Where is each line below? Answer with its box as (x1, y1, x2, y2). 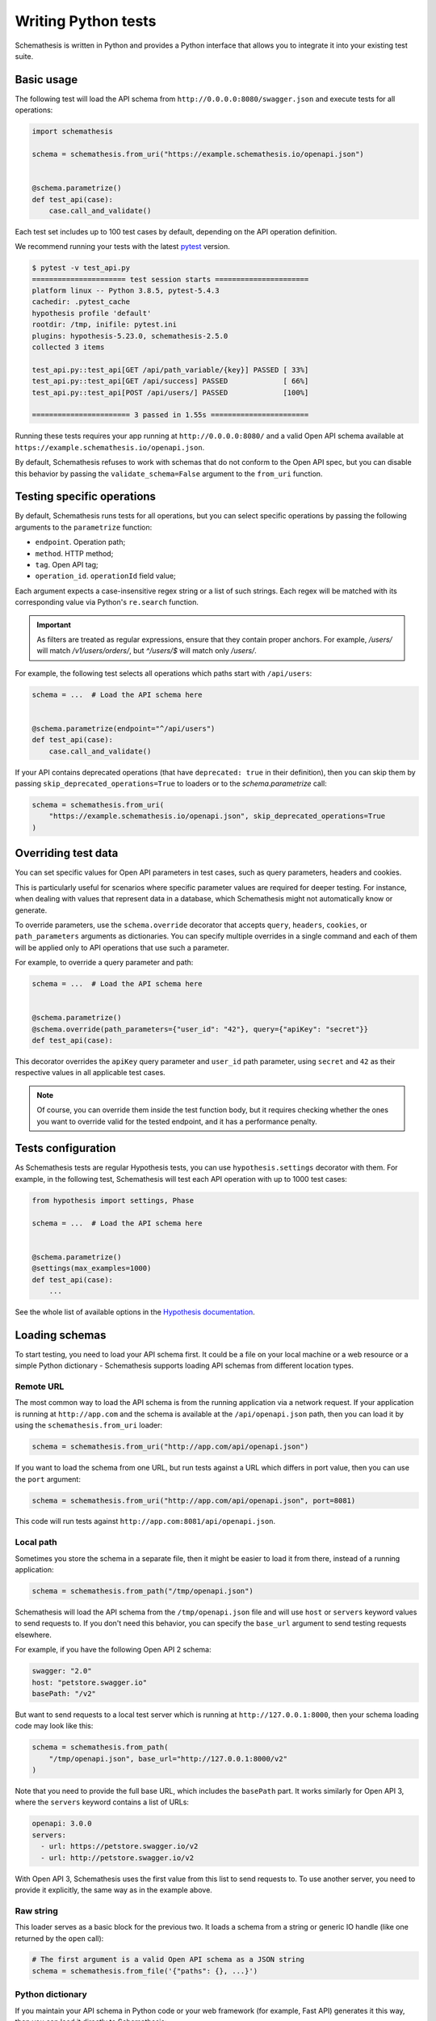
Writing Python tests (15, 12, 157, 30)
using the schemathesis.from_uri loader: (15, 1420, 163, 1430)
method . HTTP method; (35, 548, 114, 558)
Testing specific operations (15, 490, 157, 504)
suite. (15, 51, 34, 61)
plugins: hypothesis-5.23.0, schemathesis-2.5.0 (31, 331, 228, 340)
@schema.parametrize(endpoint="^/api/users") (31, 724, 216, 733)
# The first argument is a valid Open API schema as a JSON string (31, 1955, 305, 1964)
